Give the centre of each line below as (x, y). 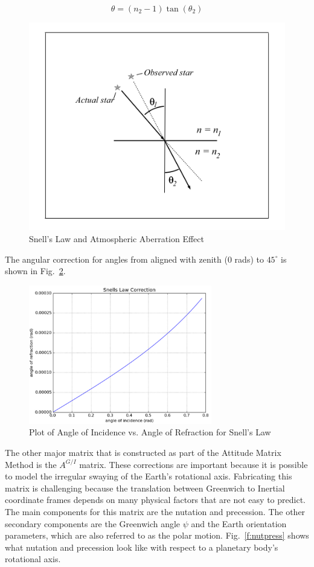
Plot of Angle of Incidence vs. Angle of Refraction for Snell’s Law (150, 432)
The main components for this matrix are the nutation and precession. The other (155, 511)
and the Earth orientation (239, 523)
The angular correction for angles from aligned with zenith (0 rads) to (134, 259)
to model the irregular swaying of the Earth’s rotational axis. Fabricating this (149, 476)
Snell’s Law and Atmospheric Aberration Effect (117, 238)
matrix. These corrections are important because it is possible (194, 464)
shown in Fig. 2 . (35, 271)
